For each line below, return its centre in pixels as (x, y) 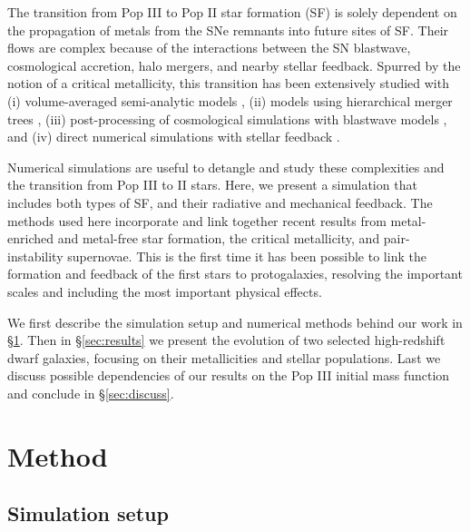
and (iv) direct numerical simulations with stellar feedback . (174, 137)
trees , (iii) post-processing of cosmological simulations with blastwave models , (227, 118)
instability (35, 256)
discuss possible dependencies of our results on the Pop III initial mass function (229, 375)
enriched (30, 238)
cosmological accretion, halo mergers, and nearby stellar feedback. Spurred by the (234, 65)
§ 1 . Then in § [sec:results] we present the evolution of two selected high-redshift (226, 340)
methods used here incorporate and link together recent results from (197, 220)
